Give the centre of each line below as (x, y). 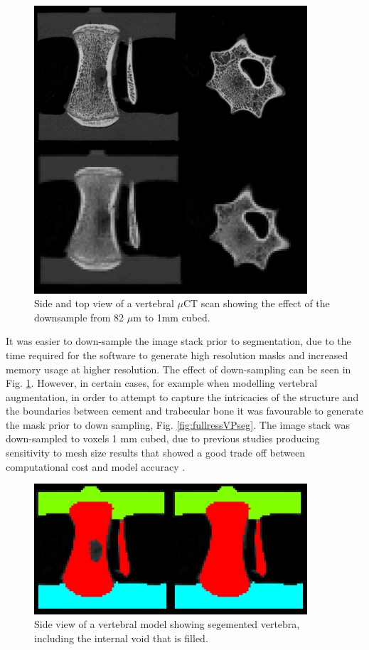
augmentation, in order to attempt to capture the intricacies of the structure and (182, 396)
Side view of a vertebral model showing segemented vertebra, (167, 624)
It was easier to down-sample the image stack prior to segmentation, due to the (178, 341)
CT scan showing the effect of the (256, 303)
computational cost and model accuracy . (96, 466)
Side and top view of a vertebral (104, 303)
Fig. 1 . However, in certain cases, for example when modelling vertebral (162, 383)
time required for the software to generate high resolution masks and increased (177, 355)
